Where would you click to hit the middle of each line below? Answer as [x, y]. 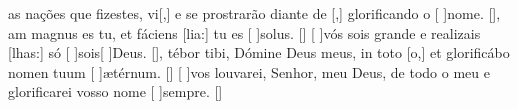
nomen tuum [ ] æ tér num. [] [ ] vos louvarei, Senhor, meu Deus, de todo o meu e [249, 71]
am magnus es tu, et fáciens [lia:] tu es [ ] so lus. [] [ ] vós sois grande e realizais [244, 32]
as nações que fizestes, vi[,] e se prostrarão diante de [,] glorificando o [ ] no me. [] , [254, 13]
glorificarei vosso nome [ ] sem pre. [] [115, 91]
